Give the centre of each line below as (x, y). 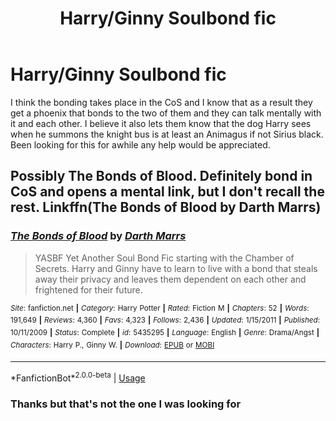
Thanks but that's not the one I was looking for (126, 404)
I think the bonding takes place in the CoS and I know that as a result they (161, 102)
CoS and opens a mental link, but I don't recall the (167, 192)
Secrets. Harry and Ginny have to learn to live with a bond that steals (176, 268)
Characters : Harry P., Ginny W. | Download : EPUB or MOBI (112, 345)
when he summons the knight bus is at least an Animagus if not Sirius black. (167, 134)
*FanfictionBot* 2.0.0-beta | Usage (78, 377)
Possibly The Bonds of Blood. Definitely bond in (161, 176)
